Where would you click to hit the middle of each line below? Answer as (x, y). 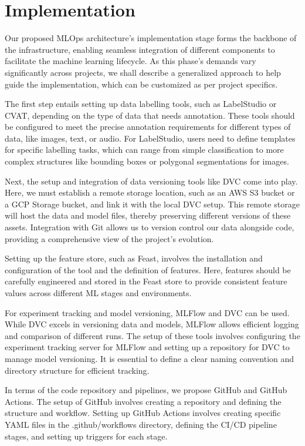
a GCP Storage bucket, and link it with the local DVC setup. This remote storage (152, 204)
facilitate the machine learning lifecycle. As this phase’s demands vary (131, 61)
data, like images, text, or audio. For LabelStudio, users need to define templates (150, 138)
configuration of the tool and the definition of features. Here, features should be (148, 269)
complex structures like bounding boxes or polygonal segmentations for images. (147, 161)
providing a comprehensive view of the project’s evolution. (109, 238)
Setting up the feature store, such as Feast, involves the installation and (134, 258)
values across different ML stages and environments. (98, 293)
